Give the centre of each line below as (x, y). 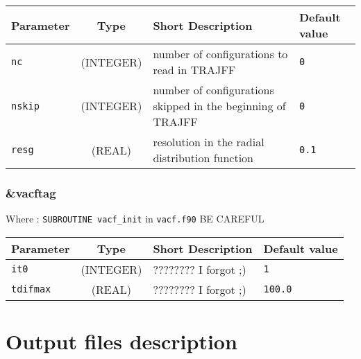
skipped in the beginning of (219, 106)
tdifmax (31, 289)
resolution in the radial (209, 142)
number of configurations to (220, 54)
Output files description (121, 341)
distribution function (203, 158)
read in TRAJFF (194, 70)
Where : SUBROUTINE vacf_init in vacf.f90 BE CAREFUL (135, 219)
